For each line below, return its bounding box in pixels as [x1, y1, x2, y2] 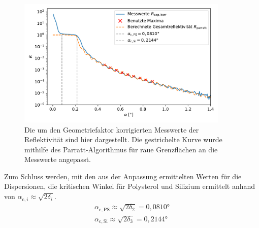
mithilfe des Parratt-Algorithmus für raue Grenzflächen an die [24, 144, 218, 154]
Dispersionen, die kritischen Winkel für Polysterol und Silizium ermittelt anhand [4, 181, 255, 191]
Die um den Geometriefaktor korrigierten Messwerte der [24, 124, 199, 135]
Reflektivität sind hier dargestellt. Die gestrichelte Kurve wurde [24, 134, 222, 145]
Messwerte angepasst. [24, 154, 91, 165]
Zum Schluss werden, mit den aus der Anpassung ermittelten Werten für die [4, 171, 242, 181]
